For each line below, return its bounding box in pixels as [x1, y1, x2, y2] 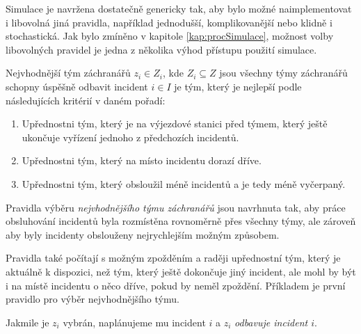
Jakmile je [6, 315, 49, 329]
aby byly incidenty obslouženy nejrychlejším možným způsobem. [6, 227, 280, 241]
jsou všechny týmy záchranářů [219, 65, 348, 80]
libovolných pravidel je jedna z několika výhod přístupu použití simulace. [6, 42, 317, 56]
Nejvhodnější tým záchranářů [6, 65, 131, 80]
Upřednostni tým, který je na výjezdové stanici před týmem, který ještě [22, 116, 328, 131]
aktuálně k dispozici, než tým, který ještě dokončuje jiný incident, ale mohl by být [6, 264, 356, 278]
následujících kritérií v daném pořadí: [6, 93, 166, 107]
